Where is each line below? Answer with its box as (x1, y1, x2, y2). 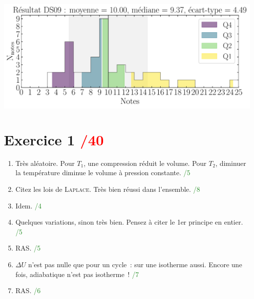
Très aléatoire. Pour (15, 158, 75, 168)
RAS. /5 (15, 243, 41, 253)
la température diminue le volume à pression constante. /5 (15, 167, 190, 178)
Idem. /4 (15, 200, 42, 210)
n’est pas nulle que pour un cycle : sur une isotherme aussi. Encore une (28, 259, 242, 269)
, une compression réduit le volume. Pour (84, 158, 207, 168)
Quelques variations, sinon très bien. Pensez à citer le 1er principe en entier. (15, 217, 243, 227)
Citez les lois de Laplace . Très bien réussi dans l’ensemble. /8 (15, 184, 200, 194)
